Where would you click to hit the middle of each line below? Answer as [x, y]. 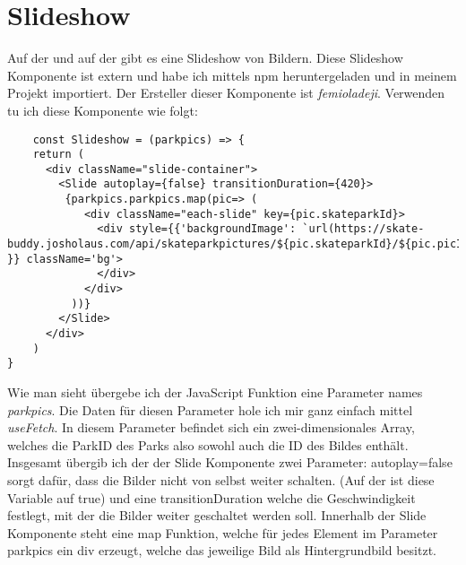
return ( [58, 155]
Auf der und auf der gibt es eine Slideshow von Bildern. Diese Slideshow [205, 58]
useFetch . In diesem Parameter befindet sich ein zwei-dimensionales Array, [211, 427]
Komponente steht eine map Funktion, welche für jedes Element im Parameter [223, 532]
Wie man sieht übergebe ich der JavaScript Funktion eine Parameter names [215, 392]
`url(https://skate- [363, 229]
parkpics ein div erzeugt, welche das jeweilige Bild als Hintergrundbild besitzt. [222, 550]
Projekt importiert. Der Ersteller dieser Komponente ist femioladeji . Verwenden [226, 93]
